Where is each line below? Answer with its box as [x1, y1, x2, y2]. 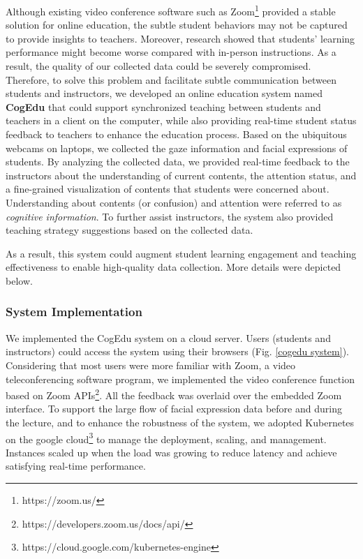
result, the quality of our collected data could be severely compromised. [6, 59, 311, 73]
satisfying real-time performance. [6, 459, 146, 473]
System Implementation [6, 303, 142, 320]
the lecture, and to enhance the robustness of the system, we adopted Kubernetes [6, 415, 355, 429]
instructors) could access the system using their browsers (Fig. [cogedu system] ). [6, 344, 349, 359]
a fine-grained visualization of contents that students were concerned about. [6, 181, 329, 196]
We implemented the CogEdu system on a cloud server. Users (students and [6, 330, 331, 345]
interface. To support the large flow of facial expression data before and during [6, 401, 342, 416]
